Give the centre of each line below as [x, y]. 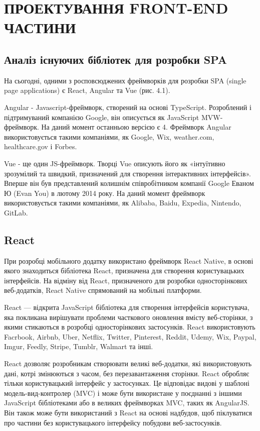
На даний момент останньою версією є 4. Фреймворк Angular [136, 127]
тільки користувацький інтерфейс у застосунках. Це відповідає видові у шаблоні [127, 383]
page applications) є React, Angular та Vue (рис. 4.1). [87, 90]
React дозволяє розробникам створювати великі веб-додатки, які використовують [128, 363]
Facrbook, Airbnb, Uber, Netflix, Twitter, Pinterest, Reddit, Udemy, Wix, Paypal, [130, 336]
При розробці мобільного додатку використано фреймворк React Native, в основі [129, 260]
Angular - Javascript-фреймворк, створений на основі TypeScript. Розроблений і [128, 107]
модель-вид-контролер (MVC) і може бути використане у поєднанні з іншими [123, 393]
